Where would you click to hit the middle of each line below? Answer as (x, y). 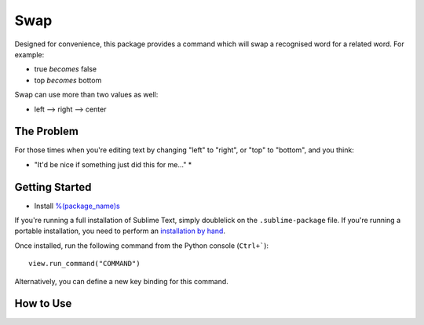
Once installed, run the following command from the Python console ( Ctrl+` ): (142, 245)
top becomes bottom (68, 80)
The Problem (46, 131)
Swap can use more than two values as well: (86, 95)
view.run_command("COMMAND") (84, 264)
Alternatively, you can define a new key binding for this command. (122, 281)
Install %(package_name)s (77, 206)
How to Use (43, 303)
